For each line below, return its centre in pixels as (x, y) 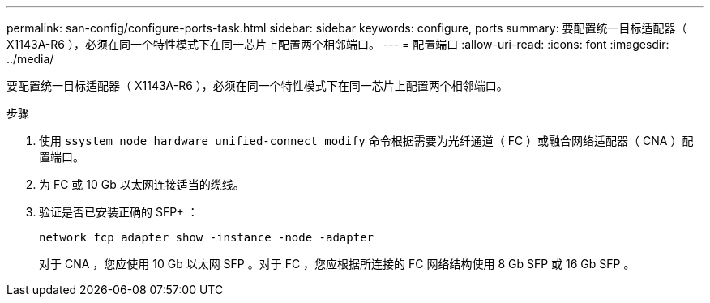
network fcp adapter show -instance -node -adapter (207, 237)
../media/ (30, 59)
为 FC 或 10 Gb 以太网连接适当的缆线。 (142, 184)
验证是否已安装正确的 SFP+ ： (119, 212)
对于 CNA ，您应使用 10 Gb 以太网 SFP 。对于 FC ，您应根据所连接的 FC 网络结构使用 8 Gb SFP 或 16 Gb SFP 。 (337, 264)
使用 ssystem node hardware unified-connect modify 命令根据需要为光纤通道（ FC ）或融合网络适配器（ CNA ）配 (366, 141)
